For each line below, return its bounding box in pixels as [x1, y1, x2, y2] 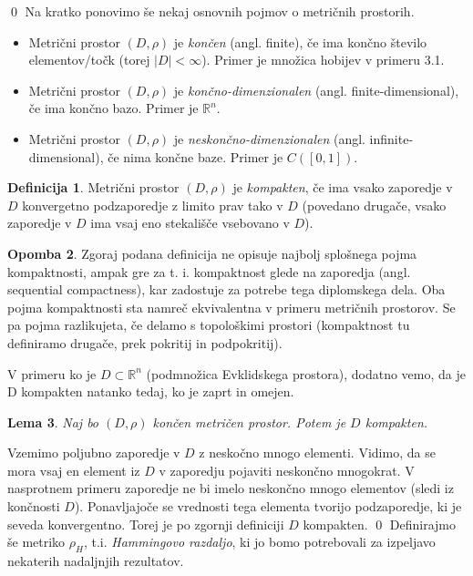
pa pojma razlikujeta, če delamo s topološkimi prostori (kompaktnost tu [7, 315, 410, 334]
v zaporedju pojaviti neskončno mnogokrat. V [159, 460, 415, 479]
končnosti [7, 497, 60, 516]
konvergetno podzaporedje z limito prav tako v [22, 195, 283, 214]
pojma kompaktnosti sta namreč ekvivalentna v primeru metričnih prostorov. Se [7, 297, 456, 316]
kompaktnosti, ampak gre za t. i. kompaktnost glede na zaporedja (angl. [7, 262, 411, 281]
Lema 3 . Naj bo [7, 412, 99, 431]
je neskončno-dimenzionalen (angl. [173, 129, 365, 148]
